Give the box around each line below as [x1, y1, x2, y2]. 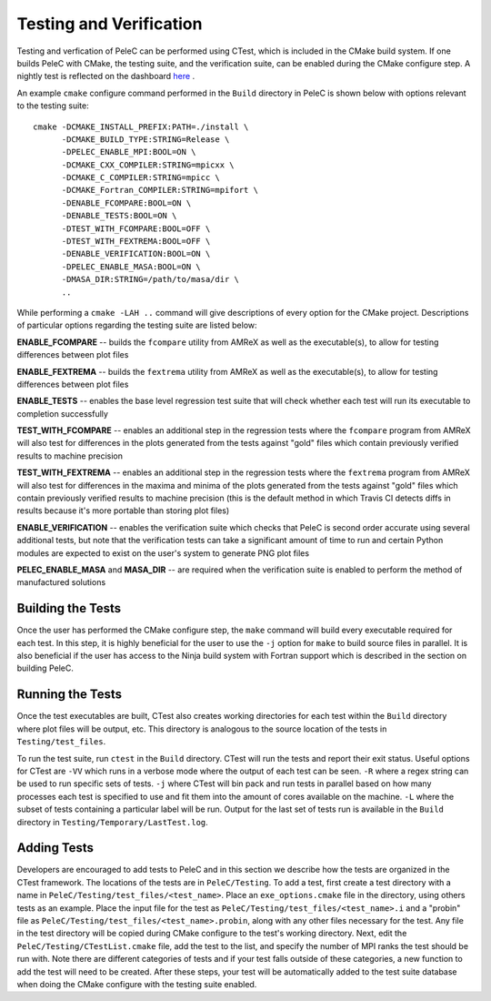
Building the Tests [16, 601, 122, 616]
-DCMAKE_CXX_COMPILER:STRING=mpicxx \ [61, 159, 235, 170]
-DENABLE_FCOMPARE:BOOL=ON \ [61, 197, 192, 208]
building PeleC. [16, 662, 75, 673]
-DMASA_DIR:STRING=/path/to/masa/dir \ [61, 274, 240, 285]
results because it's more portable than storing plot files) [16, 505, 230, 516]
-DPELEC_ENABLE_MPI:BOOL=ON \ [61, 147, 196, 157]
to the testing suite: [16, 100, 90, 111]
